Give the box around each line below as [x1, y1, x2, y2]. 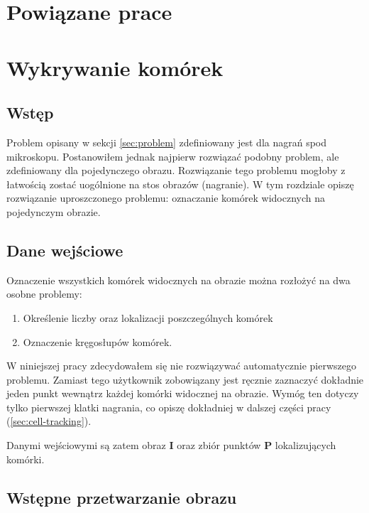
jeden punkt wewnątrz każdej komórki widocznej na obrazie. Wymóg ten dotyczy [6, 386, 359, 401]
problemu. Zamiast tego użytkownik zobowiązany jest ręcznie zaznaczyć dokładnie [6, 372, 364, 387]
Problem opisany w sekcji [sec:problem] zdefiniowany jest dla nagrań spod [6, 134, 327, 149]
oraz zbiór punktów [177, 438, 261, 453]
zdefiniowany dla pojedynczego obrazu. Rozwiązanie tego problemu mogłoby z [6, 163, 346, 178]
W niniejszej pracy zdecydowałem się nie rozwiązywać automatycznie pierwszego [6, 358, 357, 373]
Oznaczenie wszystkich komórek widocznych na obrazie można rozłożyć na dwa [6, 272, 351, 287]
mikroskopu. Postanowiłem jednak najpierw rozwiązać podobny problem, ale [6, 148, 339, 163]
